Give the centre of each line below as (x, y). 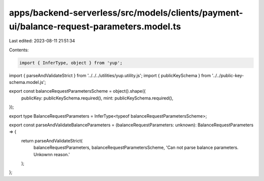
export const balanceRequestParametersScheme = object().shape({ (77, 91)
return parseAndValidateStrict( (52, 141)
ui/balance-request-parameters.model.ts (95, 26)
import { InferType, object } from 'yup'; (71, 63)
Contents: (19, 50)
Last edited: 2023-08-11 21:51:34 (42, 41)
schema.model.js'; (28, 82)
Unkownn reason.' (52, 154)
